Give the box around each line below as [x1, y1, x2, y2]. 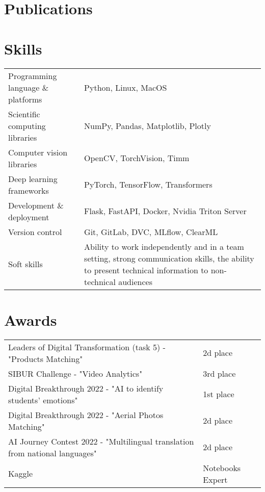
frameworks [8, 184, 49, 196]
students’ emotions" [8, 394, 78, 406]
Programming [8, 69, 57, 82]
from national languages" [8, 447, 97, 459]
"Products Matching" [8, 352, 83, 365]
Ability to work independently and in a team [84, 240, 244, 252]
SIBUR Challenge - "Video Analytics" [8, 367, 143, 379]
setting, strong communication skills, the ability [84, 252, 254, 264]
